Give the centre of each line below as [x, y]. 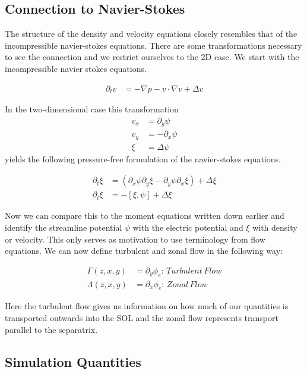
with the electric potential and [188, 227]
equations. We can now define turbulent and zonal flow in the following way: [144, 251]
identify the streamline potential [64, 227]
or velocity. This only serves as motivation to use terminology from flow [135, 239]
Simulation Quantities [73, 361]
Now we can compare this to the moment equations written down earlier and [145, 216]
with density [275, 227]
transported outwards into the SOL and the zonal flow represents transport [142, 317]
